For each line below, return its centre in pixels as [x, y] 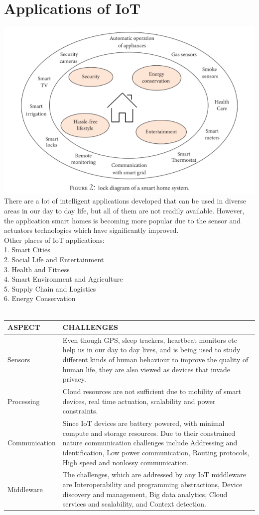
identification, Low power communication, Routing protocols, [156, 452]
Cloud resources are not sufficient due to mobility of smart [152, 391]
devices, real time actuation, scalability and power [139, 401]
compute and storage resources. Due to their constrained [149, 433]
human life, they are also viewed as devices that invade [146, 369]
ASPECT [24, 327]
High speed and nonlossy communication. [126, 462]
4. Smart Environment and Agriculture [64, 279]
